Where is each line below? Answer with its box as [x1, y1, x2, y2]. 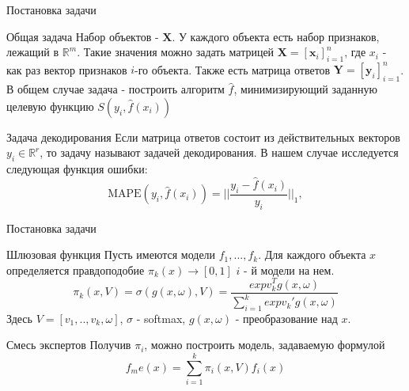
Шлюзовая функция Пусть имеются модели [6, 246, 216, 263]
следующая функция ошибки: [6, 161, 148, 177]
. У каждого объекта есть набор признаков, [172, 28, 380, 44]
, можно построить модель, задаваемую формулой [144, 336, 385, 353]
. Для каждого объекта [258, 246, 366, 263]
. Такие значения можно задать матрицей [77, 44, 275, 60]
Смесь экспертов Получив [6, 336, 131, 353]
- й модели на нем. [244, 261, 335, 278]
